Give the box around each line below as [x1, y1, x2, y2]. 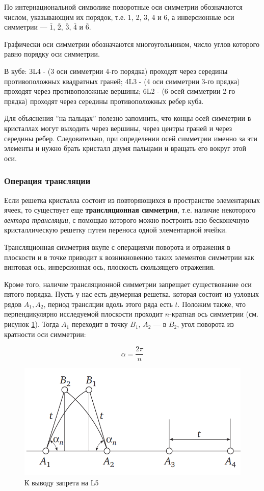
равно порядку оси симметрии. [4, 48, 100, 59]
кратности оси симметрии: [4, 328, 86, 339]
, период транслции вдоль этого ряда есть [43, 298, 173, 309]
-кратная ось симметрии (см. [169, 308, 259, 319]
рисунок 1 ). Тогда [4, 319, 59, 329]
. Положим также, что [177, 298, 246, 309]
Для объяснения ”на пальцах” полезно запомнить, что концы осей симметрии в [4, 113, 251, 123]
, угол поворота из [177, 319, 234, 329]
